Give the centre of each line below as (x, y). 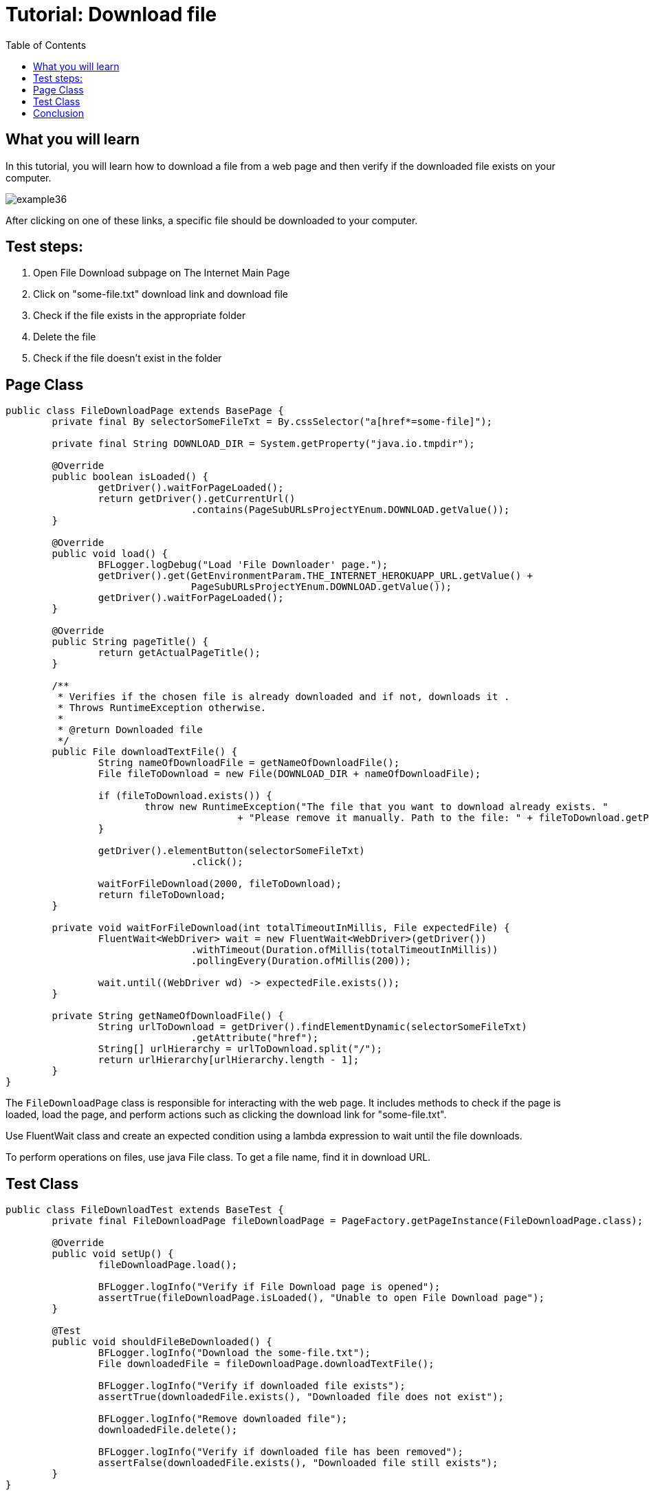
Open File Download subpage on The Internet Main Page (162, 273)
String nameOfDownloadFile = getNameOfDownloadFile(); (249, 763)
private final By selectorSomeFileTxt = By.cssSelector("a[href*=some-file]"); (272, 422)
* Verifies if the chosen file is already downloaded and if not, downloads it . (284, 697)
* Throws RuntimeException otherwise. (162, 708)
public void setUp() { (113, 1254)
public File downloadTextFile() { (145, 752)
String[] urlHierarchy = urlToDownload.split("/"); (240, 1049)
